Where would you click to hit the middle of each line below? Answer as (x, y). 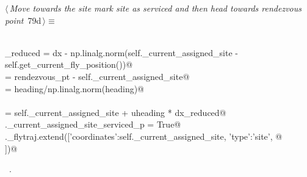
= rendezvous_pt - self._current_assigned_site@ (97, 76)
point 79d (23, 20)
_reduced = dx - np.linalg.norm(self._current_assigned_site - (121, 52)
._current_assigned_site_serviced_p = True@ (93, 124)
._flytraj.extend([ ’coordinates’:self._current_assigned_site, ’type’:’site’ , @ (144, 136)
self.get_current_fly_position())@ (69, 64)
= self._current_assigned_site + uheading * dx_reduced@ (116, 112)
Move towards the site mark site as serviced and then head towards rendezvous (156, 8)
